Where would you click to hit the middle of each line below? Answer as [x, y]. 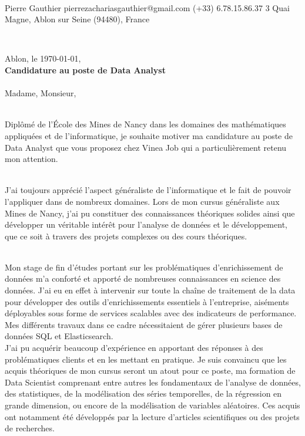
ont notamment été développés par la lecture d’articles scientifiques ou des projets [152, 416]
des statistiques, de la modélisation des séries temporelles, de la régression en [143, 393]
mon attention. [31, 159]
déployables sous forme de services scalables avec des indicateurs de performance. [151, 313]
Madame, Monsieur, [41, 93]
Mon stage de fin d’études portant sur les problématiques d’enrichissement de [144, 267]
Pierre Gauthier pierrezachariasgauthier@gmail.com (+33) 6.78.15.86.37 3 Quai [147, 7]
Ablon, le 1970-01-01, [43, 58]
